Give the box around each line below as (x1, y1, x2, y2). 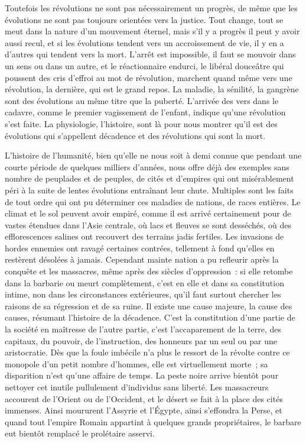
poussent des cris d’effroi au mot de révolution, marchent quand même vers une (5, 71, 292, 83)
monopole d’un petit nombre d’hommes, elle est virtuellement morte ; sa (5, 357, 268, 370)
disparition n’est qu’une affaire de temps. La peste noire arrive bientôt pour (5, 369, 279, 381)
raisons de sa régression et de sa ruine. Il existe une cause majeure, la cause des (5, 299, 292, 312)
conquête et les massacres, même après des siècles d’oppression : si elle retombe (5, 265, 293, 277)
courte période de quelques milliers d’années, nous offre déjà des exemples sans (5, 160, 289, 173)
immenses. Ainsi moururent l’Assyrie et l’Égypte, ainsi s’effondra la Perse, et (5, 404, 282, 416)
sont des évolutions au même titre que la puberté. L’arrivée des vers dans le (5, 94, 279, 106)
